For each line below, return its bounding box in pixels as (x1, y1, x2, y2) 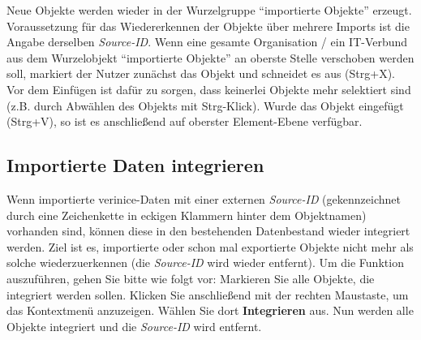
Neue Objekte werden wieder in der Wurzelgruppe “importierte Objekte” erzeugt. (6, 2, 412, 18)
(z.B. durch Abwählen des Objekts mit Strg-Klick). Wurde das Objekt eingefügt (6, 97, 404, 114)
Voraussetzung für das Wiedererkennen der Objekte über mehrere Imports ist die (6, 17, 410, 34)
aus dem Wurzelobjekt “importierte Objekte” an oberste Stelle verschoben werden (6, 49, 415, 66)
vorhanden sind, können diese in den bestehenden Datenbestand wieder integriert (6, 222, 410, 239)
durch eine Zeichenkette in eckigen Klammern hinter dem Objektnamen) (6, 206, 367, 223)
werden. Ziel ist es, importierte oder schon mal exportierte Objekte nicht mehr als (6, 238, 414, 255)
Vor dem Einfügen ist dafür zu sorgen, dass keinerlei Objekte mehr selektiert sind (6, 80, 411, 97)
